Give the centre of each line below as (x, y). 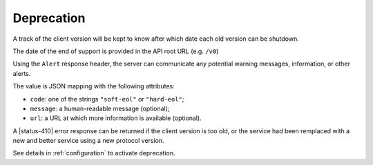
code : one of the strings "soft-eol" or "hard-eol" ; (107, 99)
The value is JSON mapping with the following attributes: (94, 86)
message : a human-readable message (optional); (100, 108)
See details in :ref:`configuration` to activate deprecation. (94, 153)
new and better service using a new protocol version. (89, 141)
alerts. (22, 73)
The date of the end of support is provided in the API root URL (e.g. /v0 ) (116, 51)
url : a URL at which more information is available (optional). (116, 118)
